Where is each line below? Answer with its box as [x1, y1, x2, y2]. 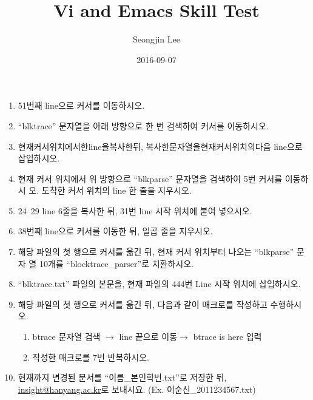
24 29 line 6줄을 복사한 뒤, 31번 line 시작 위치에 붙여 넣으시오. [18, 204, 252, 217]
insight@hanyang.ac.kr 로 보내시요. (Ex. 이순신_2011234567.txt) [18, 382, 256, 395]
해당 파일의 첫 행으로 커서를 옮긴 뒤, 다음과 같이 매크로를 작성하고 [18, 297, 268, 310]
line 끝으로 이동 [119, 330, 178, 343]
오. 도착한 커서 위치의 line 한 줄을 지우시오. [29, 184, 192, 197]
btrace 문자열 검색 [32, 330, 101, 343]
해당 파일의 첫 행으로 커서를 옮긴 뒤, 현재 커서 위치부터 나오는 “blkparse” [18, 245, 294, 258]
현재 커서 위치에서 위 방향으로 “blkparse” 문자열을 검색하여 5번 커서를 [18, 172, 283, 185]
